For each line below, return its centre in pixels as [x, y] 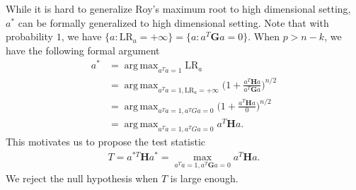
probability [29, 36]
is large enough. [204, 178]
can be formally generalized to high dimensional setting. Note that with [173, 22]
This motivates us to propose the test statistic [106, 142]
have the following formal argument [83, 50]
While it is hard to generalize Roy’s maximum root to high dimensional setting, [178, 8]
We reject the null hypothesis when [82, 178]
